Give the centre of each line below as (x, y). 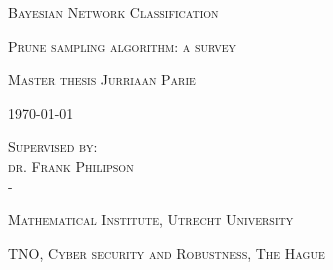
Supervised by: (53, 146)
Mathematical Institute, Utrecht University (151, 219)
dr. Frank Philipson (71, 165)
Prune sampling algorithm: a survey (122, 45)
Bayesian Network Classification (113, 12)
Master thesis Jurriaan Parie (102, 79)
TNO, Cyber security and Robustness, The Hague (166, 252)
